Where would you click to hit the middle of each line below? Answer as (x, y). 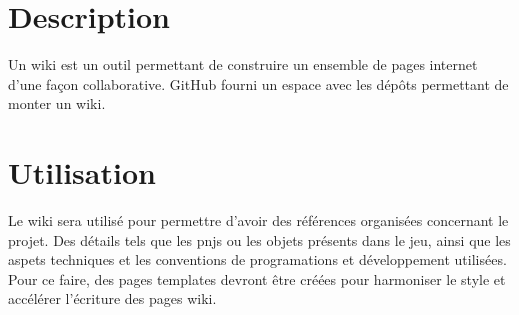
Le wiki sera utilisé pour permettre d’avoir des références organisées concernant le (258, 220)
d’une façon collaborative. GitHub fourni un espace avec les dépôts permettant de (258, 83)
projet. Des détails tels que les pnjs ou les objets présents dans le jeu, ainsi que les (259, 239)
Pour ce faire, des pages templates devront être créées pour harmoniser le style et (257, 278)
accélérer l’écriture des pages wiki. (112, 298)
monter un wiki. (57, 103)
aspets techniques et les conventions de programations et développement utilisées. (257, 259)
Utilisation (82, 172)
